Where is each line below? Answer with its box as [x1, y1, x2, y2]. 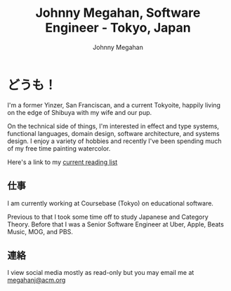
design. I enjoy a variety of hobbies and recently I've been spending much [7, 137, 222, 145]
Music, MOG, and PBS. [7, 227, 74, 236]
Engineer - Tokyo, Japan [45, 20, 191, 36]
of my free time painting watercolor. [7, 144, 111, 152]
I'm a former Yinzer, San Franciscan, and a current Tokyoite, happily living [7, 100, 221, 109]
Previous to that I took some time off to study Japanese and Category [7, 212, 209, 221]
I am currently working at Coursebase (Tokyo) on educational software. [7, 198, 214, 208]
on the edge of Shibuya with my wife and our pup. [7, 108, 152, 116]
